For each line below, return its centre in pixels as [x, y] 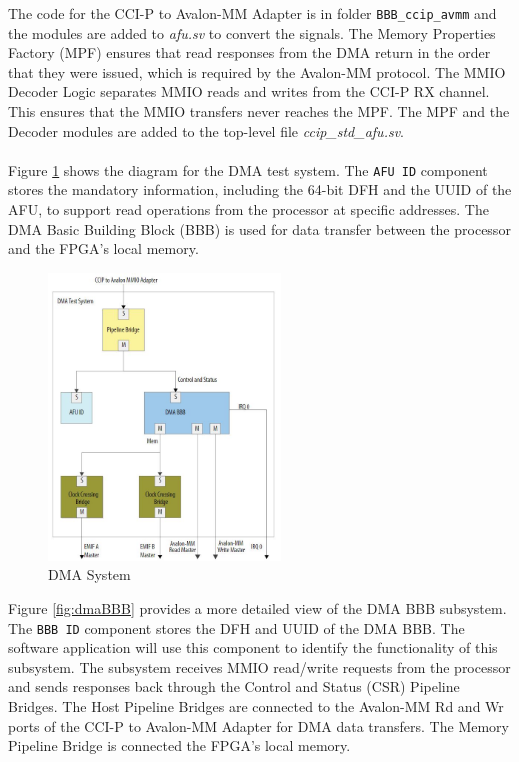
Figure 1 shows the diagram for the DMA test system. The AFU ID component [248, 169]
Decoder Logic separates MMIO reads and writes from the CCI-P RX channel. [249, 91]
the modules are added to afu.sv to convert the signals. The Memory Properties [252, 32]
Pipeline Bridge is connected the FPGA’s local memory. [179, 745]
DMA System [89, 574]
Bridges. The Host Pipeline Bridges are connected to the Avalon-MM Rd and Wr [256, 706]
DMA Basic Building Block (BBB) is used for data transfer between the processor [259, 228]
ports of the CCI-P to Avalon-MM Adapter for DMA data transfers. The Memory [258, 725]
